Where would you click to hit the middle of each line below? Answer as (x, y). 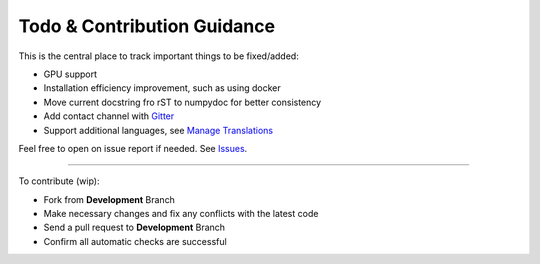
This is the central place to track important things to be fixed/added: (158, 56)
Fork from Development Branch (109, 199)
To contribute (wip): (59, 181)
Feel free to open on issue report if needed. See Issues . (133, 148)
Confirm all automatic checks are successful (135, 241)
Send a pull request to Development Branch (134, 227)
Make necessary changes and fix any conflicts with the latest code (181, 214)
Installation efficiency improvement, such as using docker (162, 88)
